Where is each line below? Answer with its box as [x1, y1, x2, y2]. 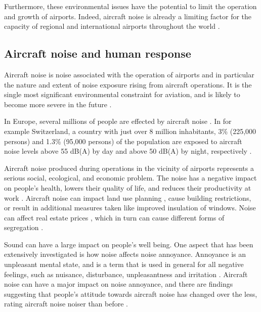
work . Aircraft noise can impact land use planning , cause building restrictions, [4, 192, 251, 203]
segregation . [4, 222, 43, 233]
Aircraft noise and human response [4, 46, 191, 61]
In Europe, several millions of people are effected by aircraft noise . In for [4, 116, 232, 126]
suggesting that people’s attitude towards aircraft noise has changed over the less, [4, 288, 257, 299]
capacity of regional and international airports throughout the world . [4, 21, 220, 31]
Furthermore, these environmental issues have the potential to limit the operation [4, 1, 257, 11]
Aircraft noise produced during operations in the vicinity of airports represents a [4, 162, 254, 173]
